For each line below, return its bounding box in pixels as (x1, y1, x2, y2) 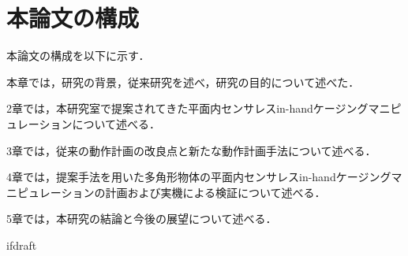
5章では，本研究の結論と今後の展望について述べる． (6, 210, 277, 227)
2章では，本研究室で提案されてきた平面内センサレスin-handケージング (6, 100, 369, 117)
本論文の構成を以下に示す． (6, 47, 150, 64)
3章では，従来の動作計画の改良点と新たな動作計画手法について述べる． (6, 142, 376, 158)
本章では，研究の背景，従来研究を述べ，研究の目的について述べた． (6, 73, 360, 90)
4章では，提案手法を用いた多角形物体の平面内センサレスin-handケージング (6, 169, 391, 185)
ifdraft (6, 236, 37, 253)
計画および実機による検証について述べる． (105, 184, 326, 200)
